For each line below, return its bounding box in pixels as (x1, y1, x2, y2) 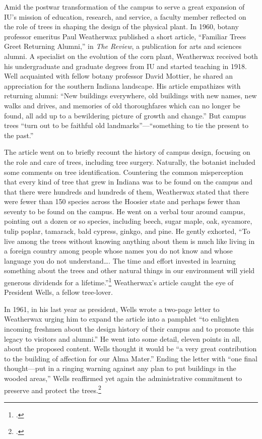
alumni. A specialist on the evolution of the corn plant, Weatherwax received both (4, 50, 258, 61)
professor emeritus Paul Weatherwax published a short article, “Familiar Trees (4, 31, 246, 41)
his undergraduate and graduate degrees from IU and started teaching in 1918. (4, 60, 247, 71)
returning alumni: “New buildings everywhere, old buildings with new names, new (4, 90, 257, 101)
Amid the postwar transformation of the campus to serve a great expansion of (4, 2, 245, 12)
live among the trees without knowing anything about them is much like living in (4, 235, 255, 246)
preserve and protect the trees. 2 (4, 383, 101, 395)
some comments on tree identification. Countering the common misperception (4, 166, 243, 177)
